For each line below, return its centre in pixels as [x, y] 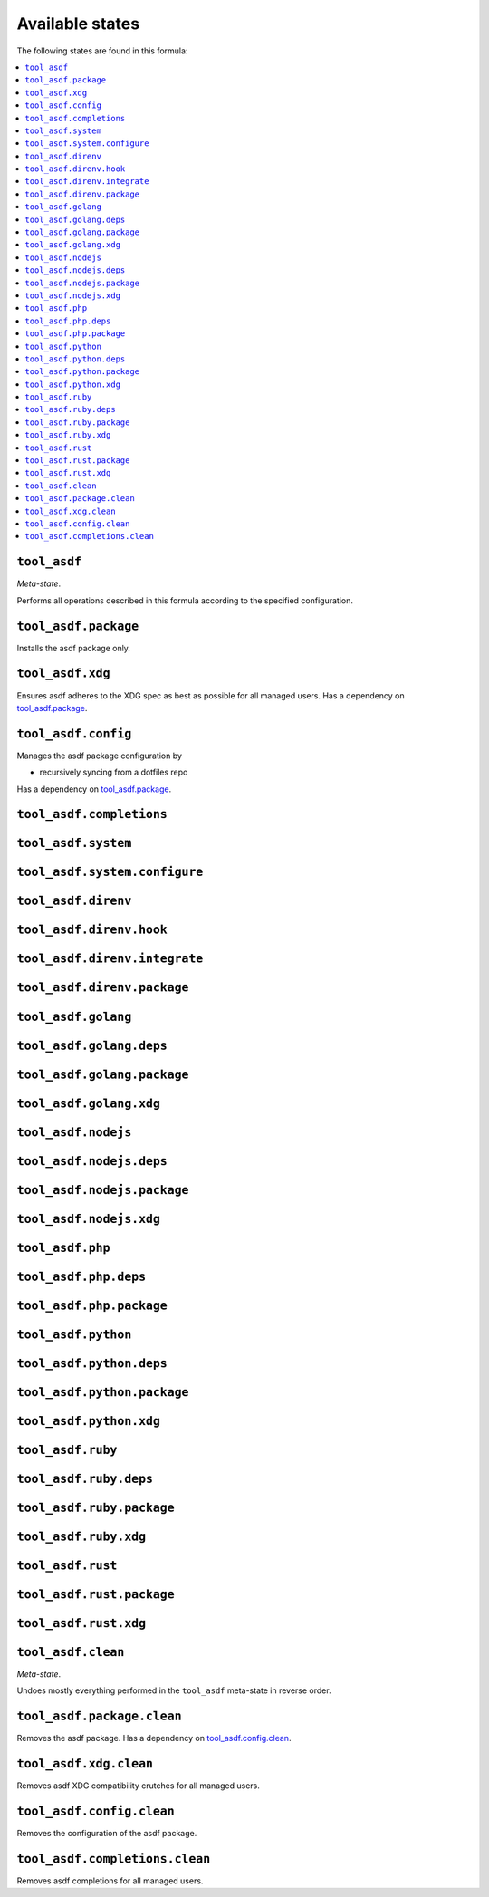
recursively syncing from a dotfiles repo [114, 772]
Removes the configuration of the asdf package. [107, 1834]
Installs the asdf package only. [74, 648]
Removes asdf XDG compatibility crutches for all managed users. [138, 1786]
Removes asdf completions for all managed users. [110, 1881]
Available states [78, 24]
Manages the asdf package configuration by [100, 756]
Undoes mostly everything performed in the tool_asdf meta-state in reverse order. [174, 1690]
